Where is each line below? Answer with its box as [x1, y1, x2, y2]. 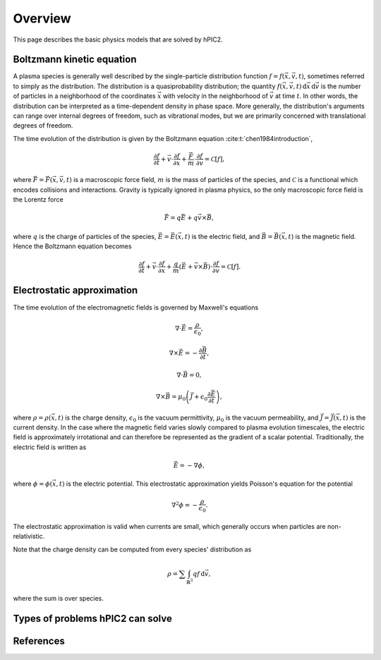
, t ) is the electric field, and [181, 232, 260, 240]
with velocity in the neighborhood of [162, 92, 268, 100]
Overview [13, 11, 71, 26]
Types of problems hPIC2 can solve [13, 613, 172, 625]
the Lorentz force [13, 195, 64, 204]
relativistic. [13, 532, 45, 541]
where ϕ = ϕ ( [13, 479, 53, 488]
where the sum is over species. [13, 594, 104, 603]
